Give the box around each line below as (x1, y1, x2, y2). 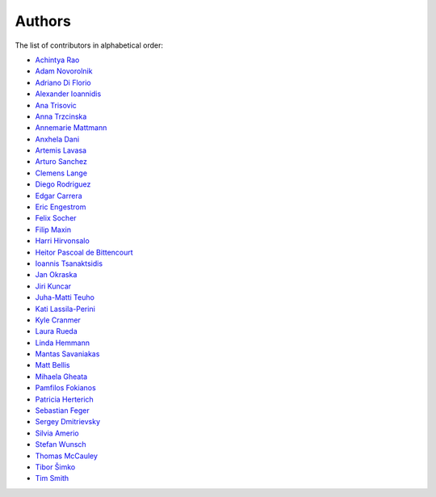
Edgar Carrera (35, 191, 82, 200)
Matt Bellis (35, 360, 70, 370)
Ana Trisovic (35, 100, 77, 110)
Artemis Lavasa (35, 145, 87, 155)
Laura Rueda (35, 326, 78, 336)
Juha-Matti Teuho (35, 293, 94, 302)
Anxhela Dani (35, 134, 80, 144)
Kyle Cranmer (35, 315, 81, 325)
